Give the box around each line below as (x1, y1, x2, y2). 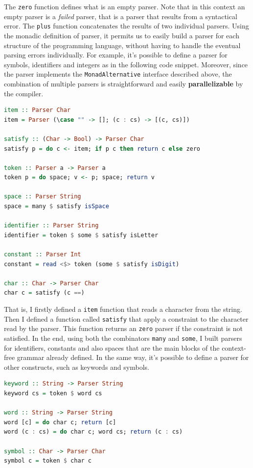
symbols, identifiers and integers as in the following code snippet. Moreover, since (4, 59, 248, 69)
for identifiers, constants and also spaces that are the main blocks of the (4, 342, 220, 353)
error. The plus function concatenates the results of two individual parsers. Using (4, 21, 249, 31)
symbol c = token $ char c (4, 457, 92, 465)
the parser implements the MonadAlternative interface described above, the (4, 69, 232, 79)
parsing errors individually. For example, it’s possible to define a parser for (4, 50, 228, 60)
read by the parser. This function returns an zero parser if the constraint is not (4, 323, 243, 333)
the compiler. (4, 88, 44, 98)
